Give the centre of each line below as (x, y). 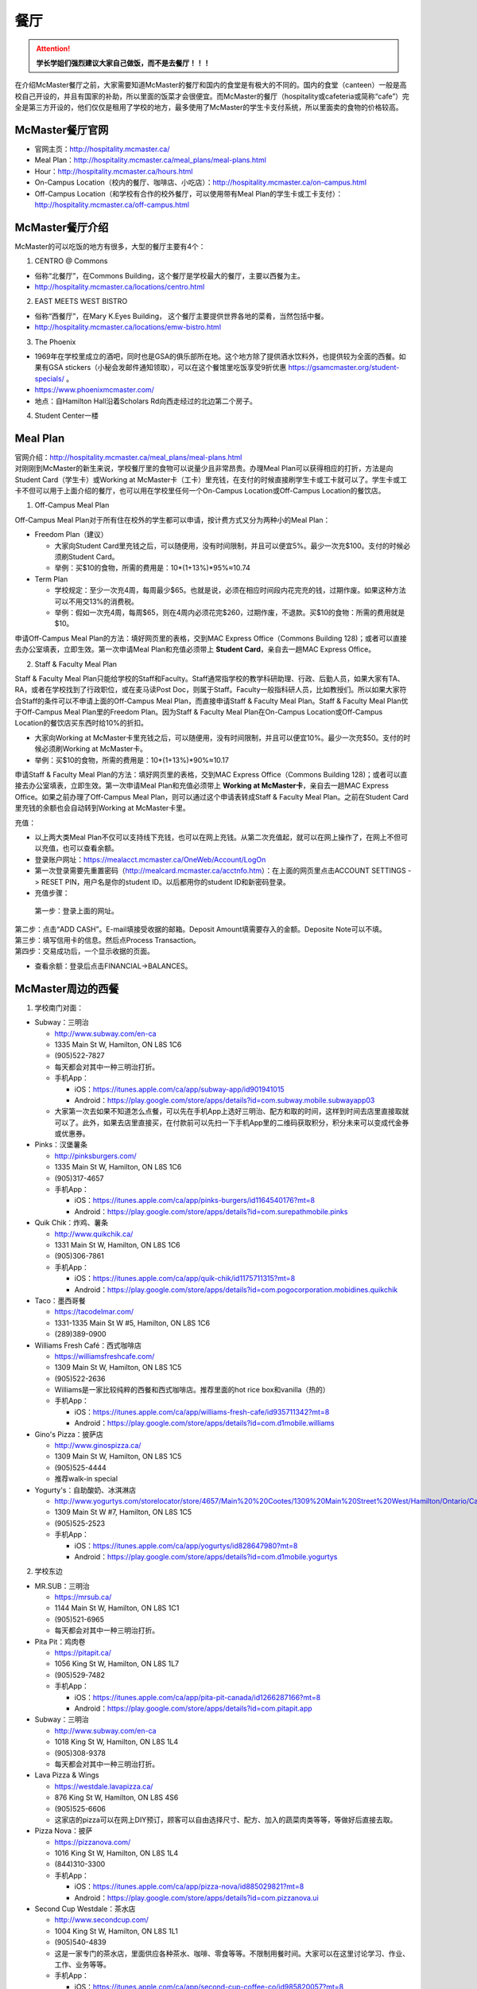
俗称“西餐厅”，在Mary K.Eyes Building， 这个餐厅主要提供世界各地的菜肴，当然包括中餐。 (182, 316)
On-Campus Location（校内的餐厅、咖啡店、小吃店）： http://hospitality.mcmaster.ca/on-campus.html (201, 182)
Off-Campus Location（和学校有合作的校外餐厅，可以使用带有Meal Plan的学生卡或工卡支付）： (189, 193)
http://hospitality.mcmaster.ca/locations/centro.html (120, 287)
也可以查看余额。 (90, 848)
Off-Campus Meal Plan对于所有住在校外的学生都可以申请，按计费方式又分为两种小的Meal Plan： (173, 520)
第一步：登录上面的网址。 (76, 911)
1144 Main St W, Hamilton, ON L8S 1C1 (117, 1608)
